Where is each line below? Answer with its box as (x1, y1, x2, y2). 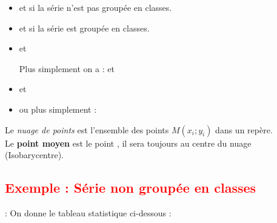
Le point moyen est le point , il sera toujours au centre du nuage (5, 136, 252, 149)
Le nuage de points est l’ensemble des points (5, 123, 169, 136)
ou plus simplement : (19, 102, 97, 115)
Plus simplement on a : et (19, 62, 115, 75)
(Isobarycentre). (5, 148, 64, 161)
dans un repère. (215, 123, 273, 136)
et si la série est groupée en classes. (19, 21, 150, 34)
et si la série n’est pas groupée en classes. (19, 1, 172, 13)
